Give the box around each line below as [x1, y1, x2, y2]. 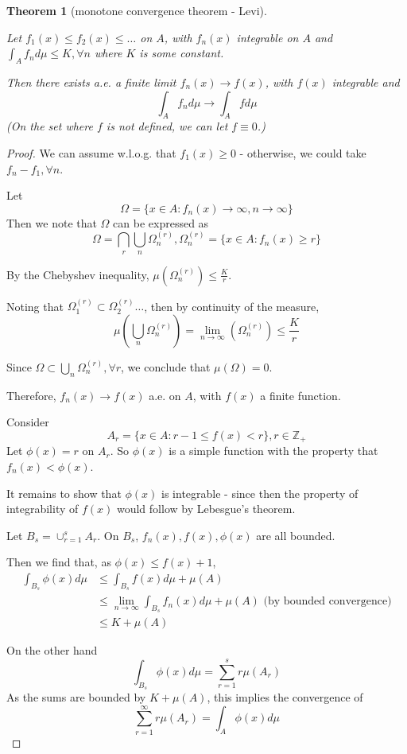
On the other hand [6, 642, 98, 659]
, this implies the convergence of [207, 689, 363, 705]
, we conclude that [121, 358, 211, 375]
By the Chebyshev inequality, [6, 266, 149, 282]
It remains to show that [6, 484, 122, 501]
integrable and [331, 73, 400, 90]
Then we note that [6, 214, 97, 231]
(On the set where [6, 118, 93, 134]
